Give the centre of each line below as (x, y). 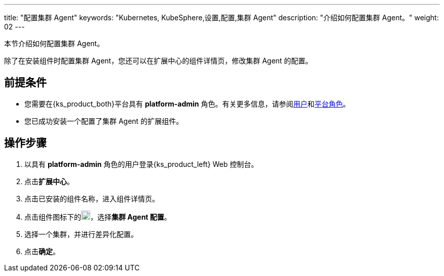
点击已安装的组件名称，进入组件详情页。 (92, 198)
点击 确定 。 (42, 251)
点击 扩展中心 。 (49, 181)
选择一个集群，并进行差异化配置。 (81, 234)
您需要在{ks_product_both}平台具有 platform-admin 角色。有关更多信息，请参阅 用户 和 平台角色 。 (187, 103)
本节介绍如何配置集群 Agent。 (54, 43)
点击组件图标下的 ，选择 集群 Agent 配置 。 (98, 217)
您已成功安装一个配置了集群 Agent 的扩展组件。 (104, 121)
